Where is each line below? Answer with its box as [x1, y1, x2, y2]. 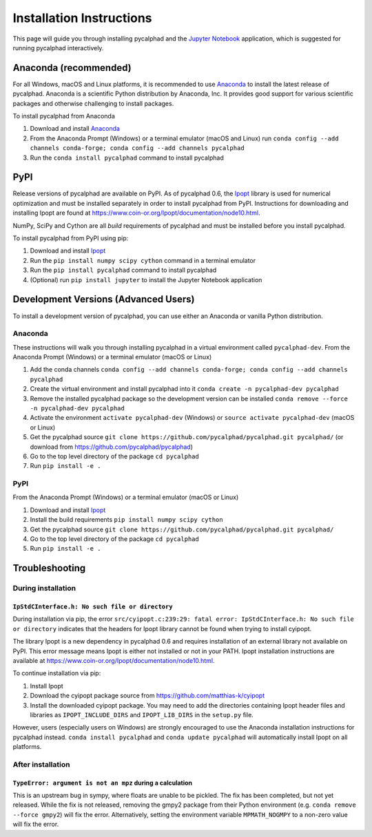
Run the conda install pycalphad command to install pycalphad [30, 153, 224, 162]
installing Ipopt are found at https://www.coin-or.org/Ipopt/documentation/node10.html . [12, 209, 260, 217]
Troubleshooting [12, 562, 86, 574]
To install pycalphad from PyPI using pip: [12, 234, 129, 242]
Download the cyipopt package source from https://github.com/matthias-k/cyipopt [30, 692, 265, 700]
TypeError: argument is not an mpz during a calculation [12, 778, 193, 787]
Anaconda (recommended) [12, 62, 132, 74]
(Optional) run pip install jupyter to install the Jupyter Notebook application [30, 275, 262, 284]
